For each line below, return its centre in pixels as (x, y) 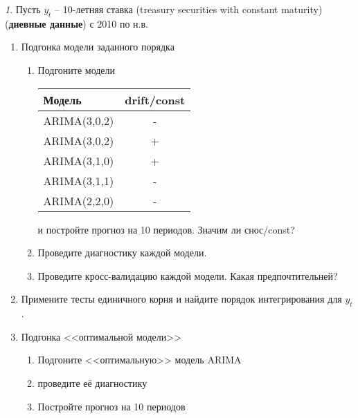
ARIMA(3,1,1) (79, 180)
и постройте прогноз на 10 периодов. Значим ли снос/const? (166, 229)
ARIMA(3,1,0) (79, 160)
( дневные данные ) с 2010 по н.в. (77, 23)
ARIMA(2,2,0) (79, 200)
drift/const (155, 99)
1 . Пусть (23, 9)
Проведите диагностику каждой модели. (122, 253)
